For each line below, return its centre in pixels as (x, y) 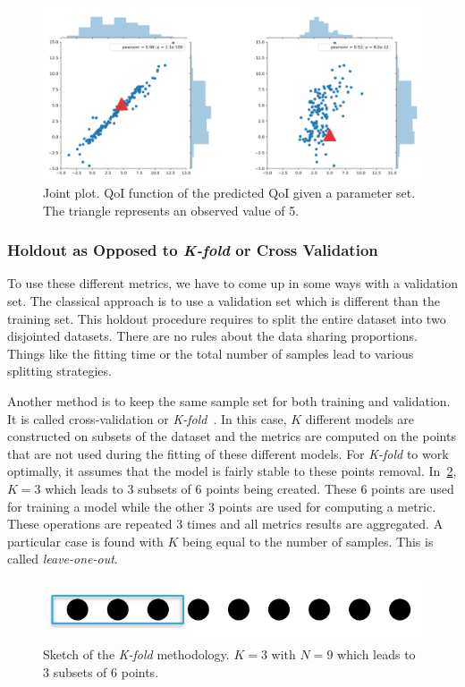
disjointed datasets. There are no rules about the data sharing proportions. (212, 336)
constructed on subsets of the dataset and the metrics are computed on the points (232, 436)
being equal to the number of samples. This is (308, 541)
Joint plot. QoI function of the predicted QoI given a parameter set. (229, 192)
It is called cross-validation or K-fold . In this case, (147, 418)
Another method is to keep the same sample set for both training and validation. (229, 400)
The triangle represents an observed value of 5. (171, 210)
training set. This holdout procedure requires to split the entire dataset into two (227, 318)
